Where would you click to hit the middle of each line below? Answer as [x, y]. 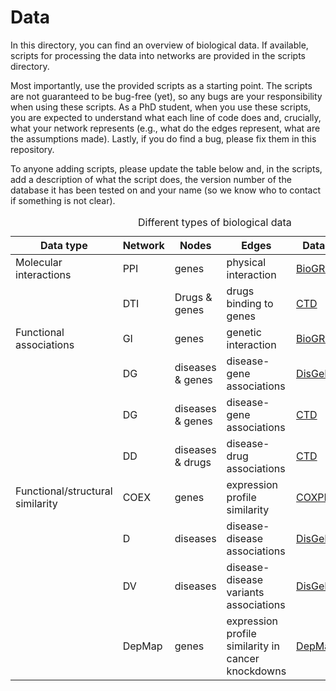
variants [245, 592]
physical [246, 262]
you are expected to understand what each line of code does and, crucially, [166, 117]
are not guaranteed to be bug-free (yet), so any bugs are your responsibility [166, 96]
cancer [243, 658]
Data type [63, 245]
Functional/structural [64, 491]
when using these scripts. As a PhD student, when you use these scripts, [161, 107]
